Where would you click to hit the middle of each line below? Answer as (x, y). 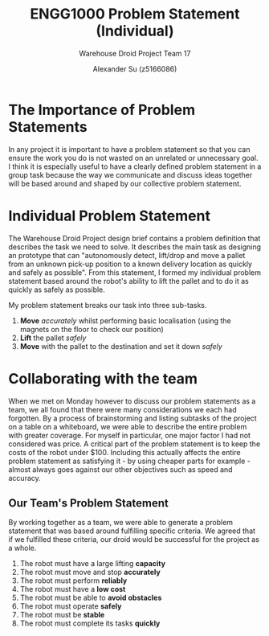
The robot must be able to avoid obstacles (91, 598)
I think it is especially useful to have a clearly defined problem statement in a (135, 166)
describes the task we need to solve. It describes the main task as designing (135, 247)
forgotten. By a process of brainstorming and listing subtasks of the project (132, 418)
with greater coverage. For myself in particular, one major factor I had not (130, 435)
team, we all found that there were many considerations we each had (122, 409)
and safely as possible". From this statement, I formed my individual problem (134, 272)
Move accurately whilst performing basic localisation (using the (125, 320)
